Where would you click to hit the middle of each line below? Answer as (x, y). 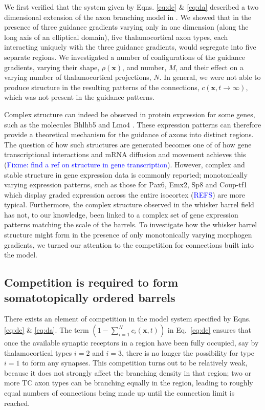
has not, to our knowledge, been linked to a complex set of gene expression (121, 214)
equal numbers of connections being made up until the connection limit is (119, 393)
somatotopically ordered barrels (90, 297)
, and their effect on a (209, 67)
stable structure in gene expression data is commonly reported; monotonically (126, 174)
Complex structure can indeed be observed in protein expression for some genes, (130, 114)
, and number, (145, 67)
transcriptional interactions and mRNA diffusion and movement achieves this (125, 154)
